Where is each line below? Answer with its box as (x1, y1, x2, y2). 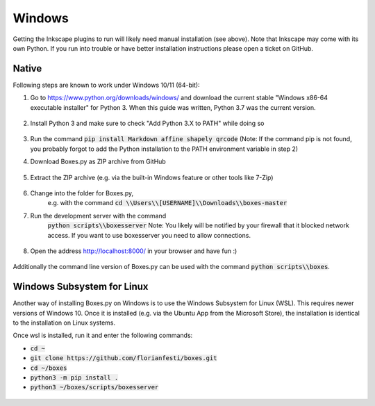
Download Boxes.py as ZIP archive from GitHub (30, 157, 166, 166)
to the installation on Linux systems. (12, 318, 116, 327)
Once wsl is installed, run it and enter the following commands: (12, 331, 193, 340)
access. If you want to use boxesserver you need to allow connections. (47, 231, 251, 239)
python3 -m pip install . (30, 373, 119, 382)
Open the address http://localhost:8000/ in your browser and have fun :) (30, 247, 237, 255)
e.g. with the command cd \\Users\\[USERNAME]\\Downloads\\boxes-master (47, 199, 287, 207)
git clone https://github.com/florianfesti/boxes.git (30, 355, 217, 362)
